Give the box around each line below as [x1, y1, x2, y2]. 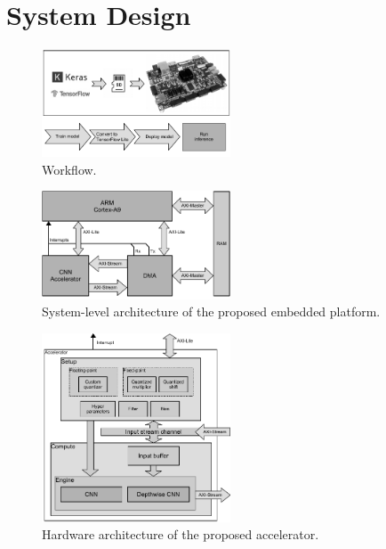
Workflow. [42, 160, 97, 178]
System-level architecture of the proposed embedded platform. [42, 302, 381, 321]
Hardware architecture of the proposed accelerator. [42, 525, 319, 544]
